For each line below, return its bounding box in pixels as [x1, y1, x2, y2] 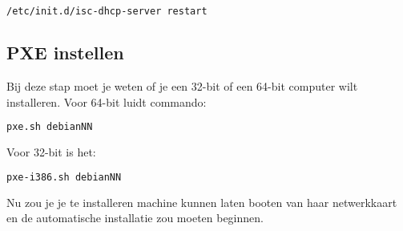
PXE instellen [6, 40, 124, 65]
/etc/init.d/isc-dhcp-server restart [6, 6, 208, 17]
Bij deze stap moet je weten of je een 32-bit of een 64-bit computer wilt [6, 78, 358, 95]
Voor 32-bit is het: [6, 144, 96, 160]
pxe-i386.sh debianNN [6, 171, 122, 183]
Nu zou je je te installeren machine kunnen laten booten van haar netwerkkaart [6, 193, 397, 210]
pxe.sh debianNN [6, 121, 93, 133]
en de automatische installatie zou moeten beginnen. [6, 209, 264, 226]
